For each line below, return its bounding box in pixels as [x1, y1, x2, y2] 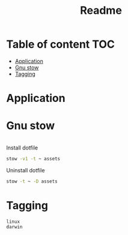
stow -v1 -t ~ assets [6, 156, 61, 162]
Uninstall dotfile [6, 166, 45, 174]
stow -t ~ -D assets [6, 178, 58, 184]
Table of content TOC [6, 37, 115, 51]
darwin [6, 224, 23, 230]
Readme [80, 4, 122, 17]
